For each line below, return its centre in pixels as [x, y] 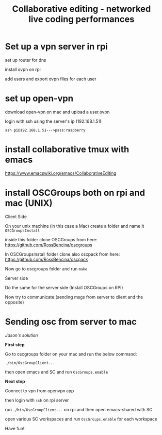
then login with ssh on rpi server [37, 400]
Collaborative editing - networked [81, 9]
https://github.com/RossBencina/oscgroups [49, 245]
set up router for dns [25, 60]
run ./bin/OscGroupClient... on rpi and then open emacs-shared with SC [79, 409]
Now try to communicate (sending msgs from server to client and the [74, 297]
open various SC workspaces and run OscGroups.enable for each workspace [81, 419]
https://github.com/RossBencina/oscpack [47, 259]
